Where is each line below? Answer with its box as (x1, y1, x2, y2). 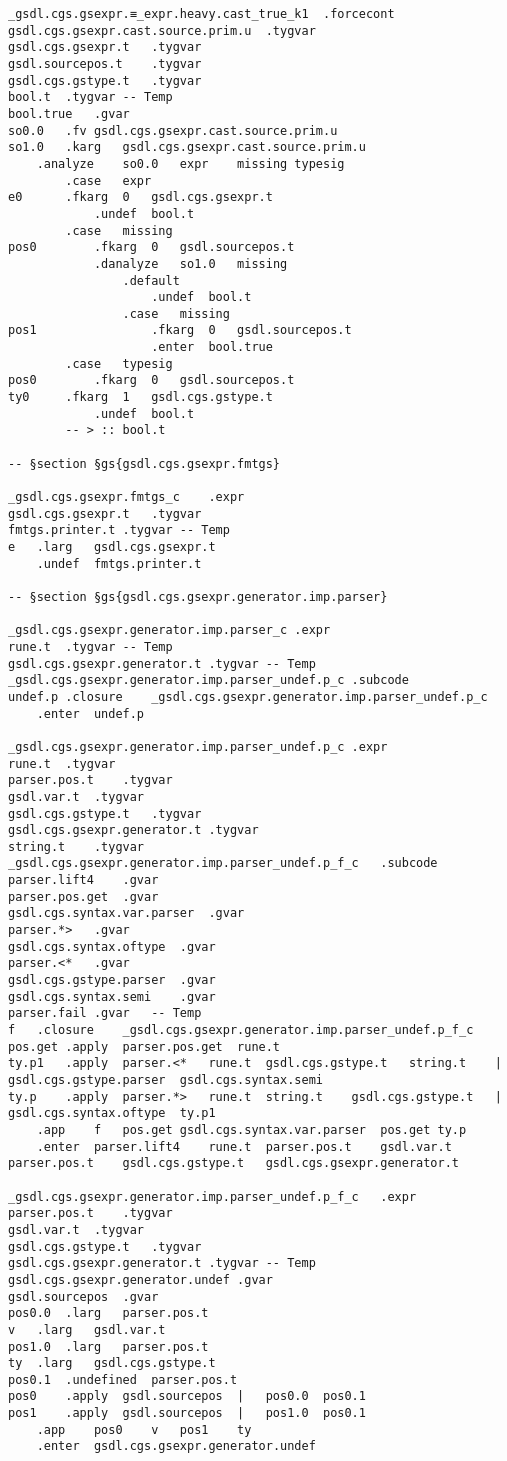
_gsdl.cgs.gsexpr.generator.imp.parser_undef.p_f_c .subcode (8, 856, 438, 871)
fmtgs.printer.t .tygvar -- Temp (8, 523, 230, 538)
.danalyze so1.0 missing (93, 256, 288, 271)
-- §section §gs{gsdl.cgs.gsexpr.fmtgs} (8, 456, 281, 471)
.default (122, 273, 180, 288)
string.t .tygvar (8, 839, 145, 854)
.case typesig (65, 356, 173, 371)
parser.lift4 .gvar (8, 873, 159, 888)
